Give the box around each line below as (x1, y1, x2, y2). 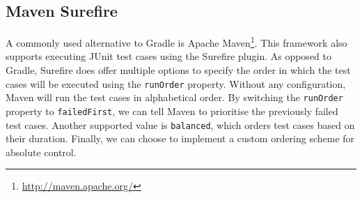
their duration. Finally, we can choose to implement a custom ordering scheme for (6, 131, 355, 146)
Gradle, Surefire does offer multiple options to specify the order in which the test (6, 63, 351, 77)
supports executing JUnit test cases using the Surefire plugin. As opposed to (6, 49, 331, 63)
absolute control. (6, 144, 77, 159)
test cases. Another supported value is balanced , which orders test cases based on (6, 117, 355, 132)
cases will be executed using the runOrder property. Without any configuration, (6, 76, 346, 91)
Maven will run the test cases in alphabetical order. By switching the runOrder (6, 90, 343, 105)
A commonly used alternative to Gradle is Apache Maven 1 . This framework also (6, 33, 347, 49)
